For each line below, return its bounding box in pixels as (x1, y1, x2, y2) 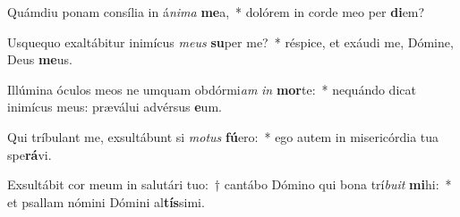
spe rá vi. (7, 145, 52, 163)
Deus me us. (7, 50, 72, 69)
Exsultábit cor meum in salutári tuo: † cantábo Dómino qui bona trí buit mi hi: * (7, 175, 452, 194)
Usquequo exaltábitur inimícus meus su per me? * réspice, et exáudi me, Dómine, (7, 32, 454, 51)
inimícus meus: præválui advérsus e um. (7, 97, 222, 116)
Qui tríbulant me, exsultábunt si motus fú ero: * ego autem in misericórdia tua (7, 127, 439, 146)
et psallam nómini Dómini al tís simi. (7, 192, 205, 211)
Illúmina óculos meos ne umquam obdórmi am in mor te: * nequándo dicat (7, 79, 416, 98)
